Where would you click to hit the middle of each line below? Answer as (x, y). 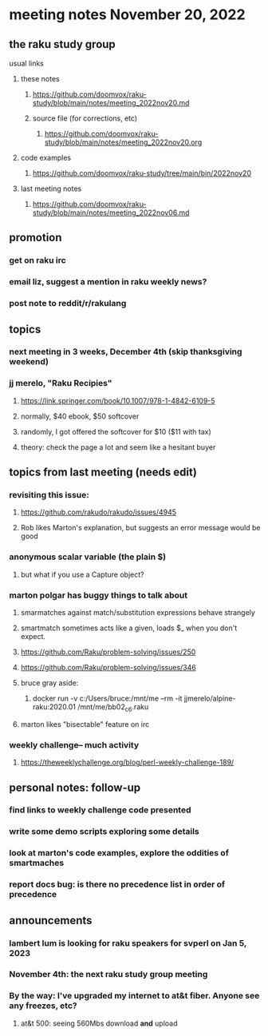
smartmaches (37, 863)
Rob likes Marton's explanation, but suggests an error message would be (140, 528)
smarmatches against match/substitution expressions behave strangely (138, 613)
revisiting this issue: (49, 495)
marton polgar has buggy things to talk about (99, 595)
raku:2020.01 (54, 707)
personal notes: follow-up (75, 787)
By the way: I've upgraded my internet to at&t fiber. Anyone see (134, 996)
